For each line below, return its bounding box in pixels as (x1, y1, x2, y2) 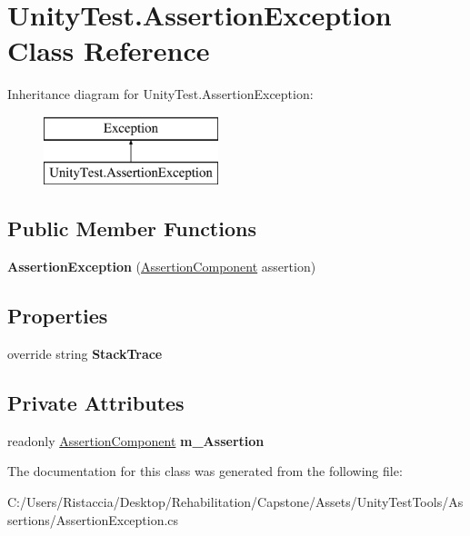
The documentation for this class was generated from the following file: (7, 462, 403, 481)
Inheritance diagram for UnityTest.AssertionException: (7, 84, 314, 104)
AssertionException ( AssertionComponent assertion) (7, 257, 316, 276)
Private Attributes (7, 389, 185, 417)
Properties (7, 302, 108, 330)
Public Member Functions (7, 214, 256, 243)
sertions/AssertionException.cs (7, 510, 179, 529)
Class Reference (7, 32, 210, 69)
